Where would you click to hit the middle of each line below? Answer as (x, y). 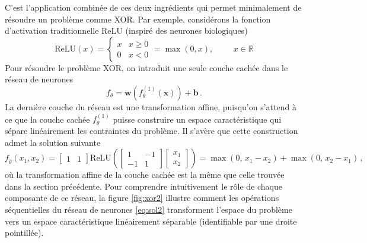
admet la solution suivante (53, 142)
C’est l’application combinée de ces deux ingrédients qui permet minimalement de (153, 7)
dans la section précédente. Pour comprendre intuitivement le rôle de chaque (143, 186)
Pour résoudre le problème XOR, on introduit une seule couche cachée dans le (146, 67)
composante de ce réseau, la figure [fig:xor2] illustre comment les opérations (142, 198)
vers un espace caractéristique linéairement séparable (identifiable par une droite (151, 221)
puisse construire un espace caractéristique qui (197, 119)
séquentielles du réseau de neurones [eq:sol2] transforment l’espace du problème (149, 209)
